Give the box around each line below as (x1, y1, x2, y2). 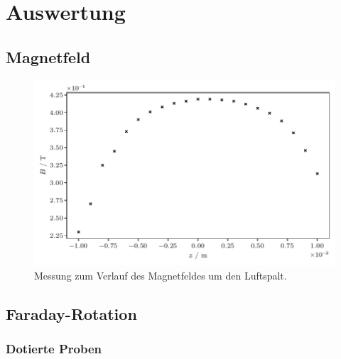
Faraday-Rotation (6, 302, 137, 324)
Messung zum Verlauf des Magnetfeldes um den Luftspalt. (34, 267, 287, 282)
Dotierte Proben (6, 340, 102, 358)
